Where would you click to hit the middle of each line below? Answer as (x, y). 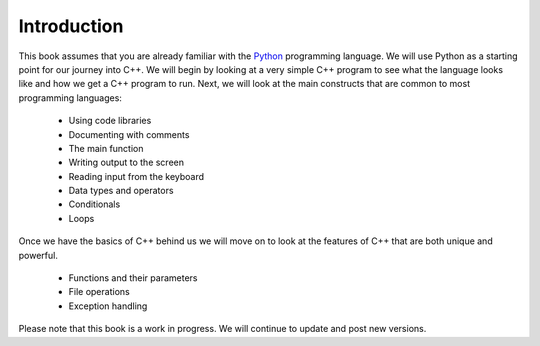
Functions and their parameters (133, 278)
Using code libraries (110, 121)
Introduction (71, 26)
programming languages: (70, 97)
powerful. (38, 255)
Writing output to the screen (126, 162)
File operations (99, 292)
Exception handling (108, 306)
